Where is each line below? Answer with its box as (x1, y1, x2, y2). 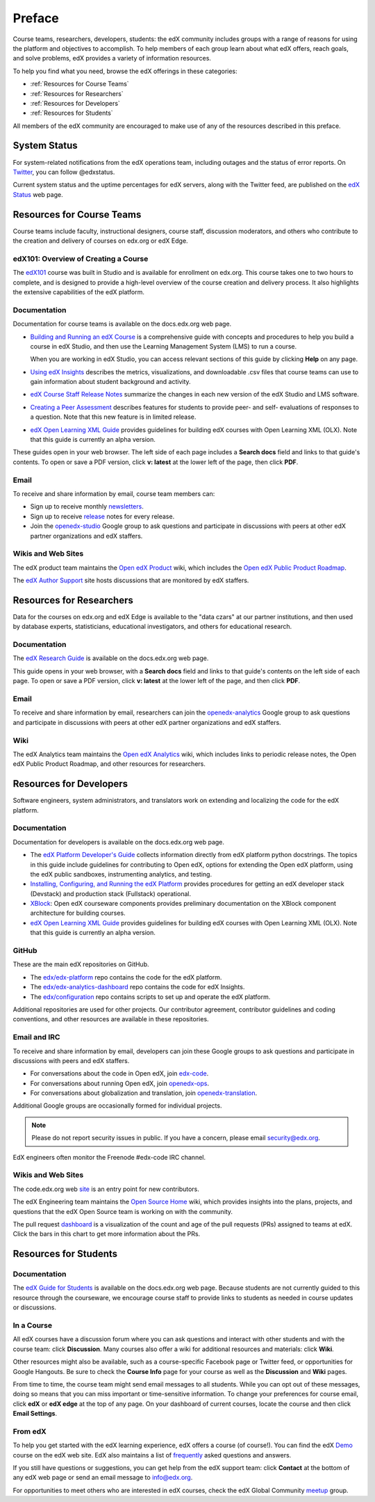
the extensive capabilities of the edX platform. (12, 287, 145, 296)
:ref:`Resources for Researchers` (30, 89, 124, 97)
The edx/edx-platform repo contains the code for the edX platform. (30, 973, 222, 981)
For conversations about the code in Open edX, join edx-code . (30, 1069, 209, 1078)
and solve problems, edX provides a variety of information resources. (12, 54, 212, 63)
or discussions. (12, 1303, 57, 1311)
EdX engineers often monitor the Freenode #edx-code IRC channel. (12, 1153, 206, 1161)
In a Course (12, 1320, 52, 1330)
